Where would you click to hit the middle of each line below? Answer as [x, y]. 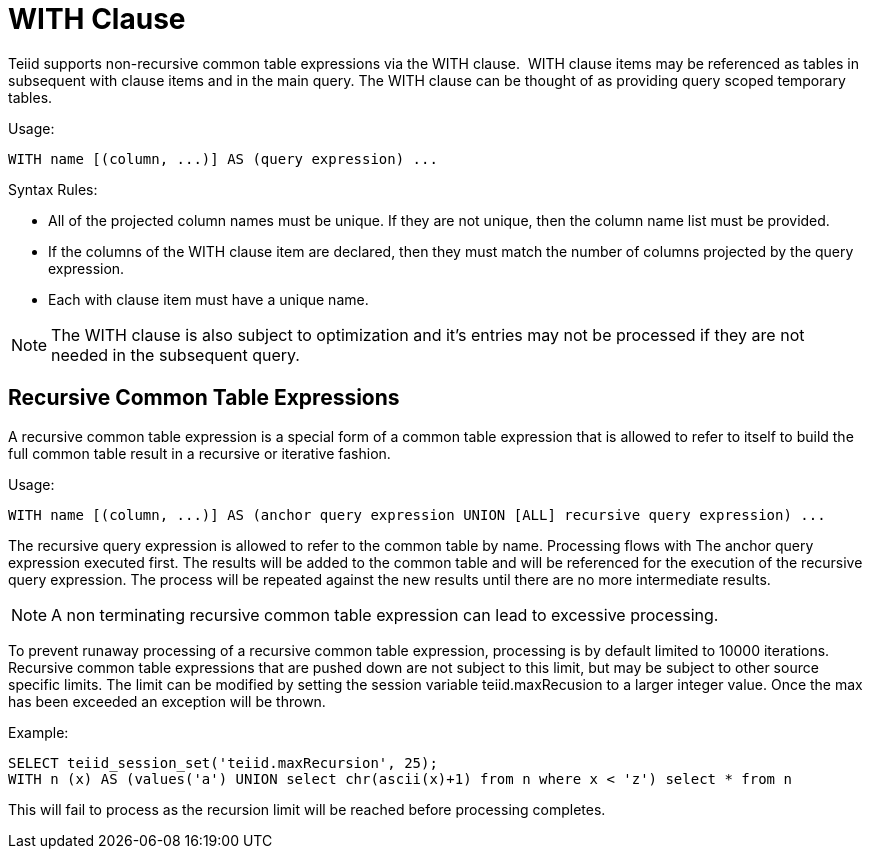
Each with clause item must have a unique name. [208, 299]
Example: [38, 732]
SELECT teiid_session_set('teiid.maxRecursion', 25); [223, 762]
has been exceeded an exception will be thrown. [167, 701]
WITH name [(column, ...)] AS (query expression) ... [223, 158]
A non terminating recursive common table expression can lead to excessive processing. [385, 614]
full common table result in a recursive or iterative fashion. [199, 453]
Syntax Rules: [53, 189]
